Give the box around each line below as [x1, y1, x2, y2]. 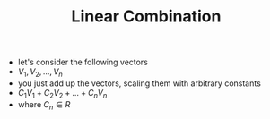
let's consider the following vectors [17, 56, 148, 68]
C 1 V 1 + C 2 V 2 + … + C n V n [17, 87, 108, 100]
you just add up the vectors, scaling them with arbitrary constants [17, 78, 262, 89]
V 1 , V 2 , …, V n [17, 66, 63, 79]
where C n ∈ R [17, 98, 71, 112]
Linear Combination [71, 6, 222, 27]
